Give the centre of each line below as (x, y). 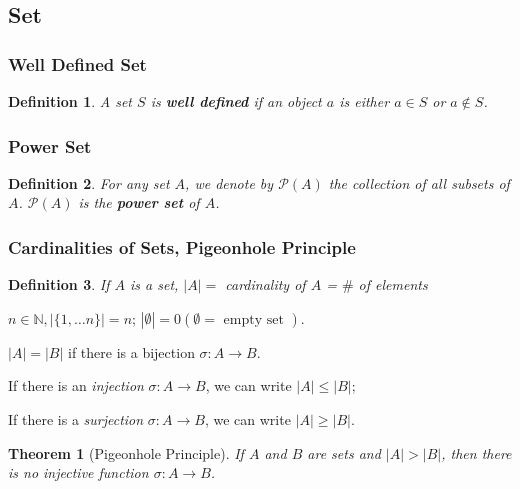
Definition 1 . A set (70, 101)
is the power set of (139, 202)
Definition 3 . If (59, 284)
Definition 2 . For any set (89, 182)
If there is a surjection (76, 419)
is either (364, 101)
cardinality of (265, 284)
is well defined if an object (236, 101)
